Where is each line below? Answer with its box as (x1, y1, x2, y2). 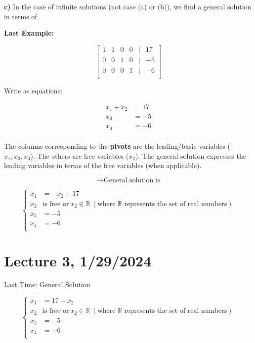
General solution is (103, 176, 161, 184)
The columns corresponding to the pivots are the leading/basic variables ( (4, 140, 230, 151)
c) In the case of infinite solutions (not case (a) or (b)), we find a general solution (4, 1, 252, 11)
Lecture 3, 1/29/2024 (4, 250, 152, 270)
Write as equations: (4, 85, 63, 95)
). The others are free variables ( (30, 150, 129, 161)
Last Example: (4, 28, 54, 38)
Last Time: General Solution (4, 279, 90, 289)
